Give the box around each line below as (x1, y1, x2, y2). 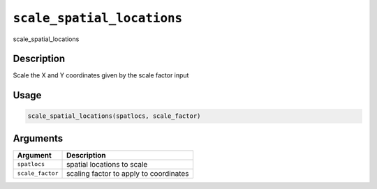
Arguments (13, 133, 64, 144)
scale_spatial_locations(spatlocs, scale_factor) (27, 112, 201, 120)
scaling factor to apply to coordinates (66, 168, 189, 178)
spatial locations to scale (66, 159, 148, 169)
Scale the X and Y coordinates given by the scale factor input (13, 71, 189, 80)
